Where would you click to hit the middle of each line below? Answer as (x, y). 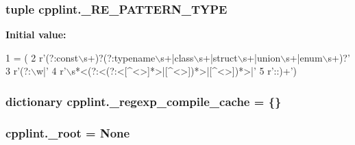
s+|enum (304, 57)
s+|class (177, 57)
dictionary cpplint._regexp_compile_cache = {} (144, 101)
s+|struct (218, 57)
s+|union (262, 57)
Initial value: (36, 35)
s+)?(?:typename (120, 57)
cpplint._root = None (68, 132)
